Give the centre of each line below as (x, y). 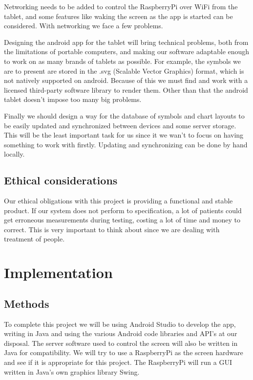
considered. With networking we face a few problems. (84, 26)
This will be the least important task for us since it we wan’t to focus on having (124, 135)
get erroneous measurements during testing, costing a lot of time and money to (122, 220)
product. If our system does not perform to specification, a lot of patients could (123, 210)
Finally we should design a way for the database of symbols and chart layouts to (124, 115)
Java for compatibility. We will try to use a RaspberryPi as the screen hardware (124, 352)
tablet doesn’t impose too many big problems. (73, 99)
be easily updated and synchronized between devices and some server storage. (120, 125)
